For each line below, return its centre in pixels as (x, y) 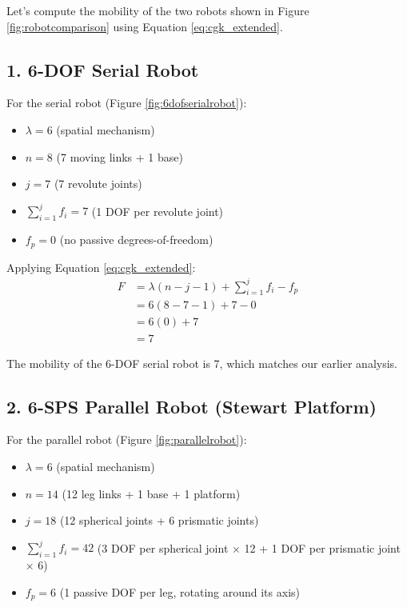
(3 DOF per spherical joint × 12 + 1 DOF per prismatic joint (249, 547)
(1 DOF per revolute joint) (158, 211)
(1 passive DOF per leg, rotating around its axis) (180, 591)
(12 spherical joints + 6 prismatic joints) (159, 520)
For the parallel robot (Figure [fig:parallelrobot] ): (127, 439)
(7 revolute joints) (98, 184)
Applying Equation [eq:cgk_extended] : (101, 267)
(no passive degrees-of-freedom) (136, 240)
